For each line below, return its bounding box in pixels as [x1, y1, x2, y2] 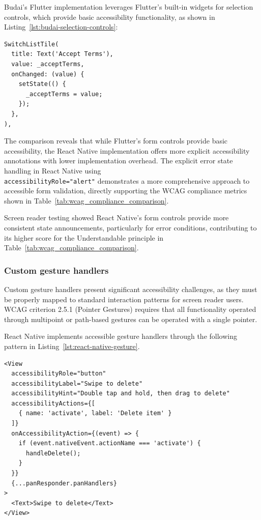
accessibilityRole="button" [11, 370, 106, 378]
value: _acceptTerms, [11, 60, 84, 68]
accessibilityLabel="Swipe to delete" [11, 380, 143, 387]
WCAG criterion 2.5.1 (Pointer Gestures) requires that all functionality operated [4, 304, 256, 314]
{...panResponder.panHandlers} [11, 479, 117, 487]
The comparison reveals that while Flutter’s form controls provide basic [4, 135, 228, 146]
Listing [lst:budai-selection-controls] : [4, 21, 118, 32]
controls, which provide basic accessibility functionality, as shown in [4, 11, 215, 22]
